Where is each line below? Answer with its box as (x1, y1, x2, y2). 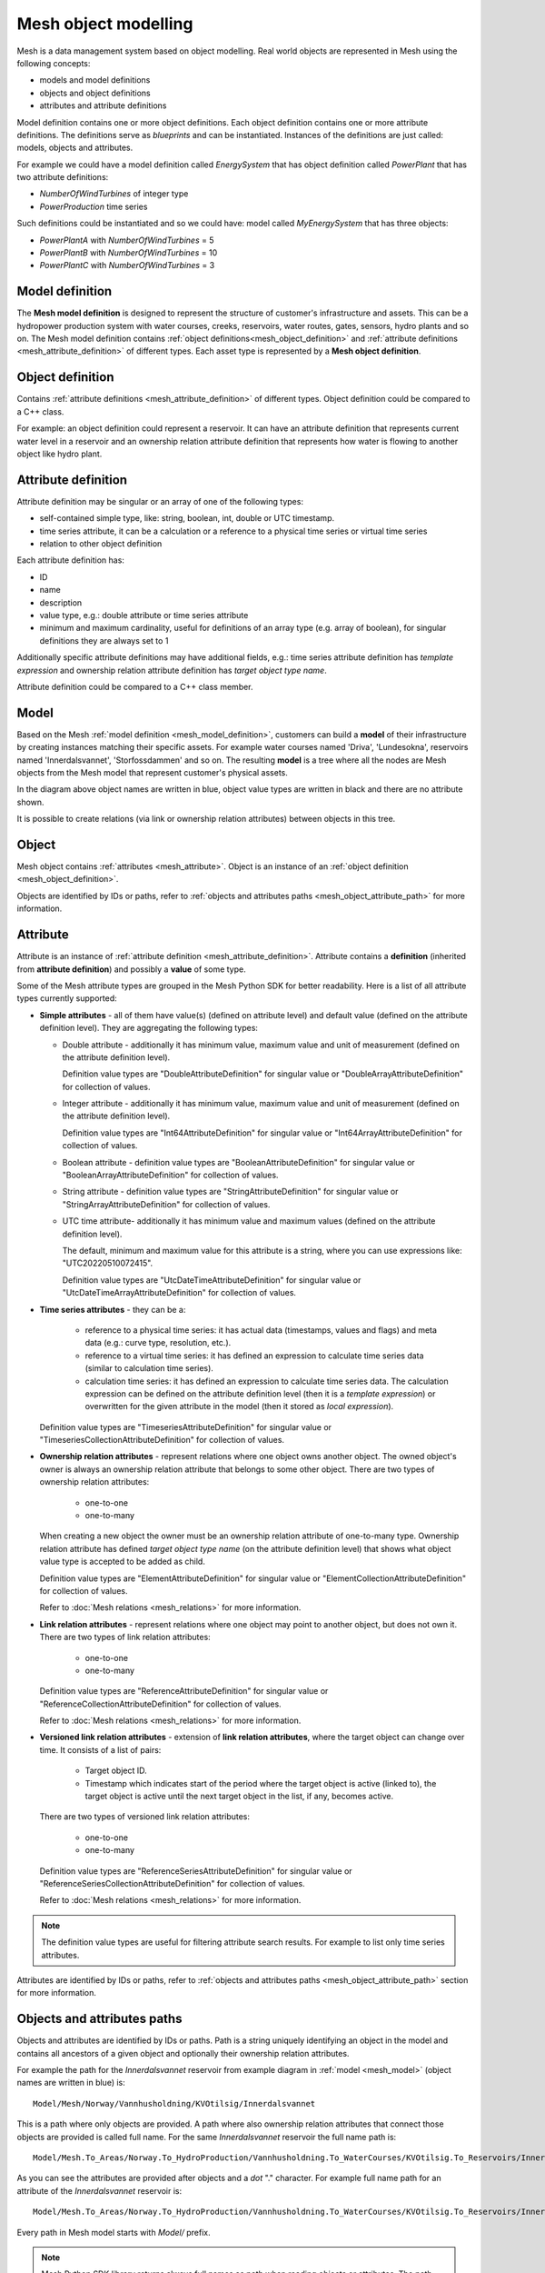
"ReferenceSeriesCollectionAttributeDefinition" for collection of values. (39, 1878, 305, 1888)
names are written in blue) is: (16, 2078, 126, 2088)
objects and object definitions (39, 87, 151, 98)
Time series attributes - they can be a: (39, 1304, 186, 1315)
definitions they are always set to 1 (39, 635, 169, 646)
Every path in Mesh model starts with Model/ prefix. (16, 2227, 211, 2238)
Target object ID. (84, 1765, 147, 1777)
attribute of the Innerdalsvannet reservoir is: (16, 2185, 183, 2196)
